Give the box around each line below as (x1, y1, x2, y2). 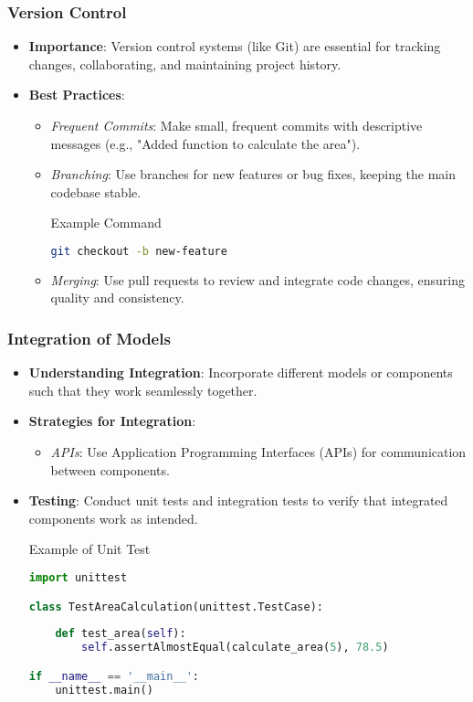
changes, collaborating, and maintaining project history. (28, 54, 342, 73)
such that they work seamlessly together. (28, 380, 258, 399)
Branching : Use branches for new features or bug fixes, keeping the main (50, 165, 457, 184)
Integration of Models (7, 326, 171, 349)
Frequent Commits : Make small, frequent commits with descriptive (50, 116, 423, 134)
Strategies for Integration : (28, 411, 196, 431)
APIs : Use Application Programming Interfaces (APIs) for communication (50, 442, 467, 462)
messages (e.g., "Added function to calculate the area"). (50, 133, 361, 153)
